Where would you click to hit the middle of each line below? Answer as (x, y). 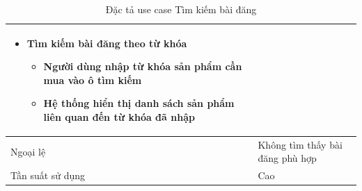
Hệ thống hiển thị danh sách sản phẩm (139, 103)
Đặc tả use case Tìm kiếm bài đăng (181, 9)
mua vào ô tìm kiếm (93, 80)
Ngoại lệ (28, 151)
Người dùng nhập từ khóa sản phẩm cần (143, 66)
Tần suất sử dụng (48, 175)
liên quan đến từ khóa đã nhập (119, 116)
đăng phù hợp (287, 158)
